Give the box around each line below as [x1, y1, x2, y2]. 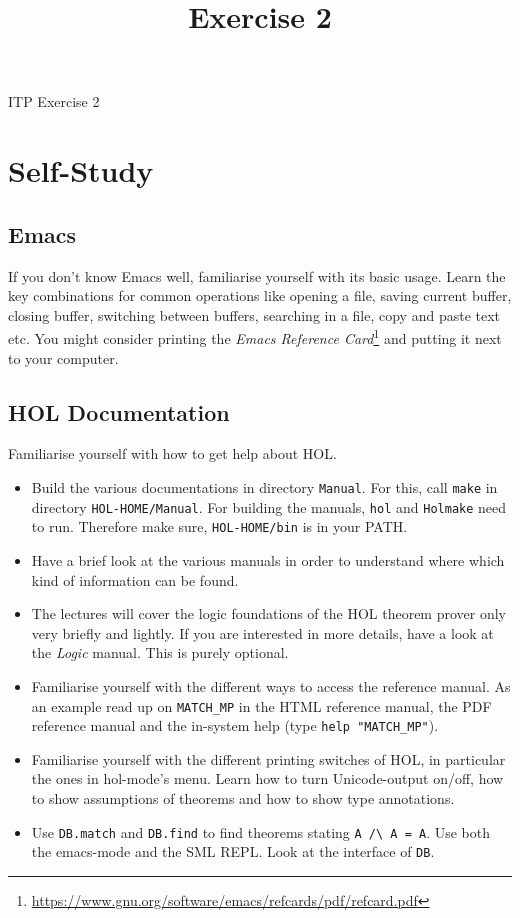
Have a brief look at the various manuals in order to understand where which [31, 549, 505, 570]
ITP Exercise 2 [8, 91, 100, 112]
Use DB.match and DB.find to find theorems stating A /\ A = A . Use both [31, 821, 490, 842]
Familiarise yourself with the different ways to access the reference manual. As [31, 675, 511, 696]
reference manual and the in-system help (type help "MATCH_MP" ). [31, 715, 439, 736]
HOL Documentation [8, 396, 230, 427]
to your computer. [8, 347, 119, 368]
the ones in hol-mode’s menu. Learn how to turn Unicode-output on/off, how [31, 768, 504, 789]
